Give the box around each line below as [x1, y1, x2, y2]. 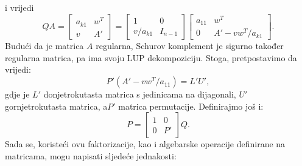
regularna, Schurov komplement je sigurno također [96, 39, 284, 52]
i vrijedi [5, 1, 34, 13]
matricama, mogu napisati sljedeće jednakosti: [5, 149, 177, 162]
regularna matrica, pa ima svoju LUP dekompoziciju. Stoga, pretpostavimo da [5, 51, 297, 64]
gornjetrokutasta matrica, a [5, 99, 108, 112]
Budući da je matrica [5, 39, 84, 52]
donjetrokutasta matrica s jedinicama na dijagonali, [43, 88, 236, 101]
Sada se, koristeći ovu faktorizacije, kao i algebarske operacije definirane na [5, 138, 286, 150]
